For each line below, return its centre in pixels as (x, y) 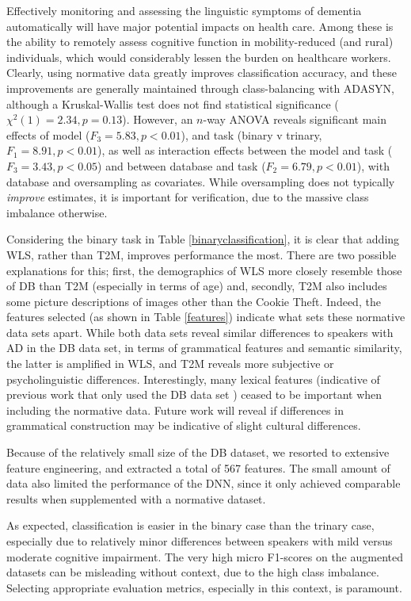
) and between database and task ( (182, 165)
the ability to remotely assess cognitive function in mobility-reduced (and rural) (200, 42)
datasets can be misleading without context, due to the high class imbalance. (193, 572)
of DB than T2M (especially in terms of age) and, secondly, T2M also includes (197, 286)
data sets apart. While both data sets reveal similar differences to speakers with (200, 332)
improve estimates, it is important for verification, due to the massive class (188, 197)
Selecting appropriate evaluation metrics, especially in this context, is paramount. (204, 587)
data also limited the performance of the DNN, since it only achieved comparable (204, 483)
